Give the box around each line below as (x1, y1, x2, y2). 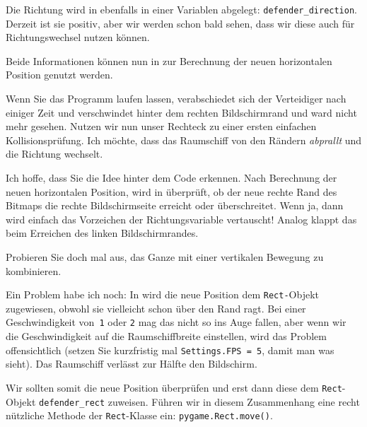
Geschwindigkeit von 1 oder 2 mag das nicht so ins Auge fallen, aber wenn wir (6, 315, 346, 329)
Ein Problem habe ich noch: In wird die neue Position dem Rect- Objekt (6, 287, 319, 302)
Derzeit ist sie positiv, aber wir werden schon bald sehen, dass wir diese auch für (6, 16, 355, 30)
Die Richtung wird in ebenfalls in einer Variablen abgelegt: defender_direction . (6, 2, 357, 16)
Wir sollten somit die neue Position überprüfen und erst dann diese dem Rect (6, 380, 342, 394)
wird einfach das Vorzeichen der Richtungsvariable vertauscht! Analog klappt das (6, 211, 357, 226)
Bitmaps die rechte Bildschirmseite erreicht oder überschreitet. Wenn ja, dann (6, 198, 344, 213)
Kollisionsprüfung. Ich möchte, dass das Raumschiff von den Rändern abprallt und (6, 132, 362, 147)
